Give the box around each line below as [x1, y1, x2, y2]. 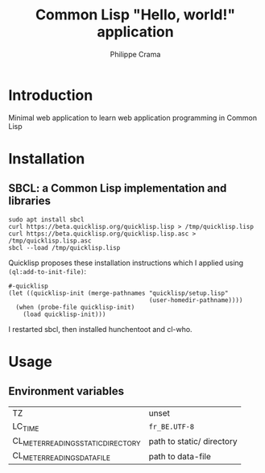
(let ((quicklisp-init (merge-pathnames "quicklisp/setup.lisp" [8, 288, 229, 297]
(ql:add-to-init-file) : [8, 266, 87, 276]
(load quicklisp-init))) [23, 310, 106, 318]
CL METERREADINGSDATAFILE [12, 450, 111, 463]
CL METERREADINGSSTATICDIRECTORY [12, 435, 141, 448]
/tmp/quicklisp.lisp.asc [8, 236, 92, 245]
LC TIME [12, 421, 39, 433]
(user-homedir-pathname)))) [148, 296, 243, 304]
